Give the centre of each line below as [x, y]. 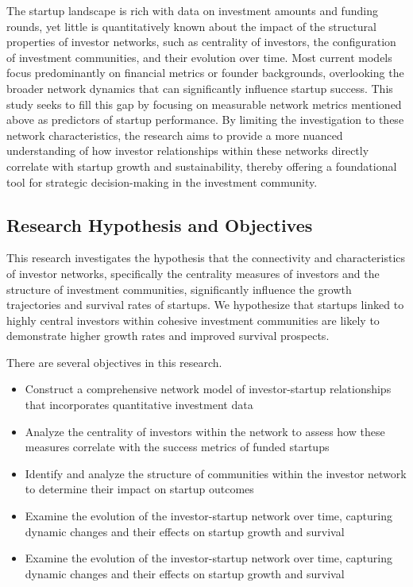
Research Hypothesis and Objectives [160, 224]
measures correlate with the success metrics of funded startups [177, 447]
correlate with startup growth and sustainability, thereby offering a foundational [202, 166]
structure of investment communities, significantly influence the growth [179, 289]
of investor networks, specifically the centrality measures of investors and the [193, 273]
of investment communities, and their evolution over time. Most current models [199, 57]
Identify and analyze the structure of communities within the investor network [216, 473]
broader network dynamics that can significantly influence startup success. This [200, 88]
